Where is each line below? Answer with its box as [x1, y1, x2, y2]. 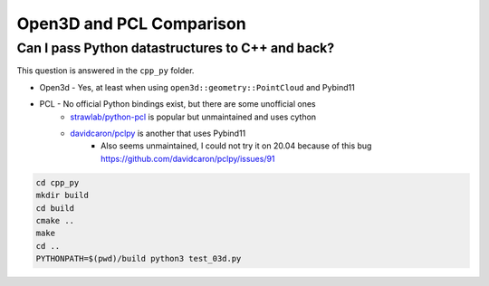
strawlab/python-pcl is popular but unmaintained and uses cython [70, 111, 317, 122]
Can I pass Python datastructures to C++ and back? [16, 40, 335, 56]
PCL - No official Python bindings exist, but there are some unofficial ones [39, 99, 316, 110]
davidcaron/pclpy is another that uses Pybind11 [70, 128, 246, 138]
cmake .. [35, 215, 75, 225]
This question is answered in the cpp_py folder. [16, 65, 195, 76]
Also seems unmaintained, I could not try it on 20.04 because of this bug [101, 140, 372, 151]
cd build [35, 203, 75, 213]
